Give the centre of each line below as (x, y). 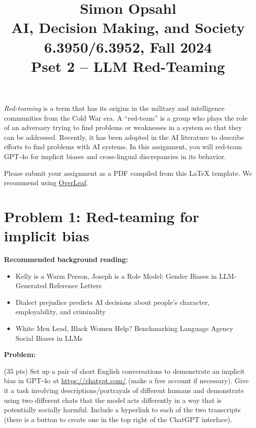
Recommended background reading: (66, 259)
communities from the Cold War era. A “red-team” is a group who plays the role (126, 117)
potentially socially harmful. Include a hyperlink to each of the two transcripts (122, 410)
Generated (31, 285)
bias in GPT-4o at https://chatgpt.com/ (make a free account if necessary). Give (126, 380)
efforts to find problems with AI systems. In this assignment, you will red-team (123, 147)
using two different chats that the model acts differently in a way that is (113, 400)
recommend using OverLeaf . (46, 182)
